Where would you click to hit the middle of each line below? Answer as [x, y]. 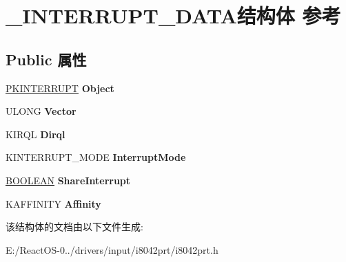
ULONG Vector [41, 111]
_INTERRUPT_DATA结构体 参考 [173, 15]
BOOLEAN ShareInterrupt [68, 180]
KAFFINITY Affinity [53, 203]
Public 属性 [46, 59]
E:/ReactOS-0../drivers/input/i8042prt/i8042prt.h [112, 249]
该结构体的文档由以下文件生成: [74, 227]
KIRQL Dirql [35, 134]
